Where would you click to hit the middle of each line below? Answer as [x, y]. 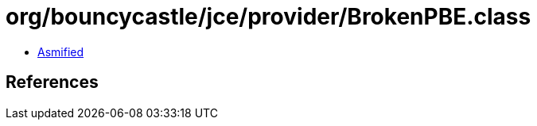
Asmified [61, 52]
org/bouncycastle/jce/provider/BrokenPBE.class [268, 17]
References [52, 82]
